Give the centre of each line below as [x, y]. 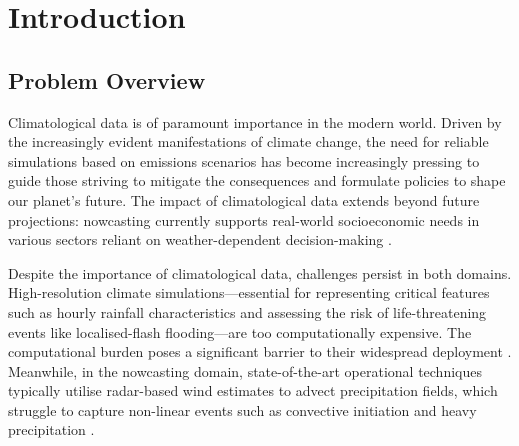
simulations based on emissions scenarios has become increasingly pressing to [244, 160]
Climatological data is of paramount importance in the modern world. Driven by [255, 121]
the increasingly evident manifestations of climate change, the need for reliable [248, 141]
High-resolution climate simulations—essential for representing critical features [249, 292]
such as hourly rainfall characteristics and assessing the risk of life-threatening [247, 311]
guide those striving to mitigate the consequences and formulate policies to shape [257, 180]
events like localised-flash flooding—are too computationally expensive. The [240, 331]
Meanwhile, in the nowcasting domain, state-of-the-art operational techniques [245, 370]
